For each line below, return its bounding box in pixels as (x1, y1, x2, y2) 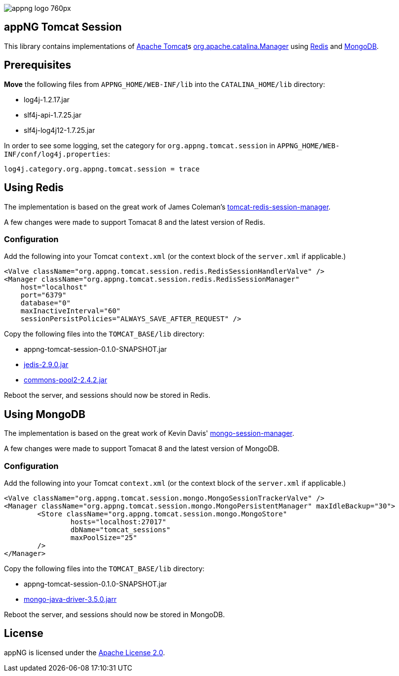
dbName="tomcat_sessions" (70, 525, 171, 534)
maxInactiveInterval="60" (20, 307, 121, 315)
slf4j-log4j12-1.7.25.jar (24, 126, 95, 134)
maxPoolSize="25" (70, 533, 137, 542)
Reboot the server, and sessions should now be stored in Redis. (4, 391, 210, 400)
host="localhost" (20, 283, 87, 292)
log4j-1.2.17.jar (24, 95, 70, 104)
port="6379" (20, 291, 67, 299)
